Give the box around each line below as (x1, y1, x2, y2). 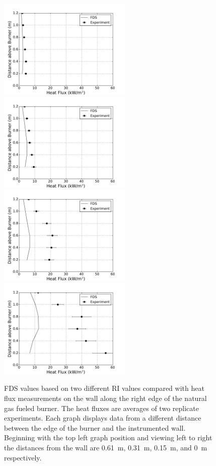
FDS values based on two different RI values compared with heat (4, 383, 204, 393)
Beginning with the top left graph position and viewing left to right (4, 432, 212, 443)
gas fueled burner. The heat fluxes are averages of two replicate (4, 402, 199, 413)
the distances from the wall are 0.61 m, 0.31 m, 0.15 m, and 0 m (4, 442, 207, 452)
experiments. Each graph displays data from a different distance (4, 413, 201, 423)
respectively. (4, 452, 42, 462)
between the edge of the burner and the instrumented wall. (4, 422, 186, 433)
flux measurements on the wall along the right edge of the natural (4, 392, 207, 403)
